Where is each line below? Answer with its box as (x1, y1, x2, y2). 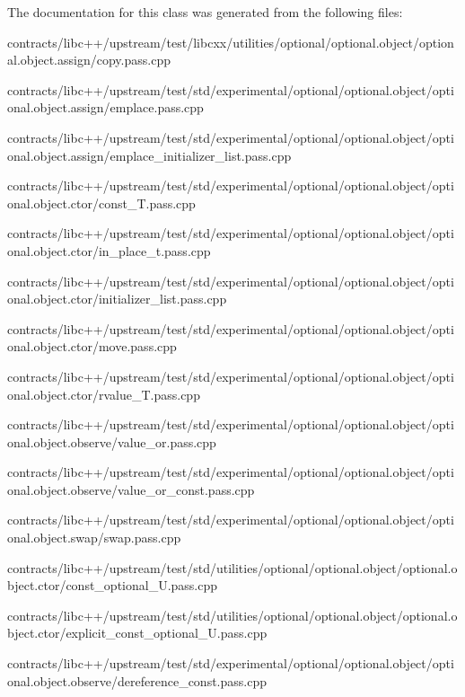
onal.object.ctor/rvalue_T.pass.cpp (7, 384, 200, 403)
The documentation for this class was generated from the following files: (7, 3, 403, 21)
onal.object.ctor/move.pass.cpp (7, 337, 177, 356)
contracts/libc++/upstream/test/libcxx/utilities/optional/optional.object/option (7, 32, 454, 51)
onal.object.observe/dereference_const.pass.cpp (7, 671, 267, 690)
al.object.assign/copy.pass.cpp (7, 50, 171, 69)
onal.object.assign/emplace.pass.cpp (7, 98, 204, 117)
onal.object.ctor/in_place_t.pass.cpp (7, 241, 211, 260)
